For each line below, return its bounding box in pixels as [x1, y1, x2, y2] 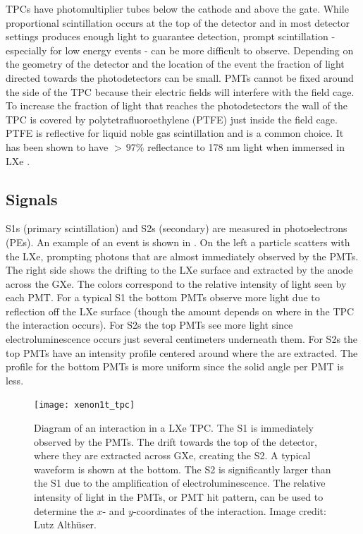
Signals [6, 188, 58, 210]
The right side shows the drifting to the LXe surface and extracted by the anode [6, 262, 353, 277]
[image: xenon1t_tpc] [34, 400, 135, 411]
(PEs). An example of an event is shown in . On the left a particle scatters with [6, 234, 350, 249]
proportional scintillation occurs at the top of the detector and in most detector [6, 15, 350, 30]
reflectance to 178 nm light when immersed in [147, 139, 345, 154]
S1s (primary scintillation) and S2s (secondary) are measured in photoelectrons [6, 221, 347, 236]
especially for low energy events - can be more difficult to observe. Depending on [6, 42, 354, 57]
